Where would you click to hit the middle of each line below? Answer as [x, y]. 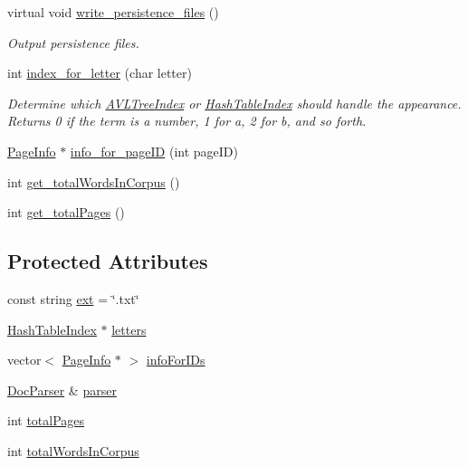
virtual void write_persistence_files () [113, 12]
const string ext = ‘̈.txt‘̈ [73, 298]
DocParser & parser [62, 390]
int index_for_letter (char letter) [100, 73]
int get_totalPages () [66, 212]
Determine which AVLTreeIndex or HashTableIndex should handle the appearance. [234, 103]
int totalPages [46, 420]
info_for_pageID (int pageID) [154, 151]
